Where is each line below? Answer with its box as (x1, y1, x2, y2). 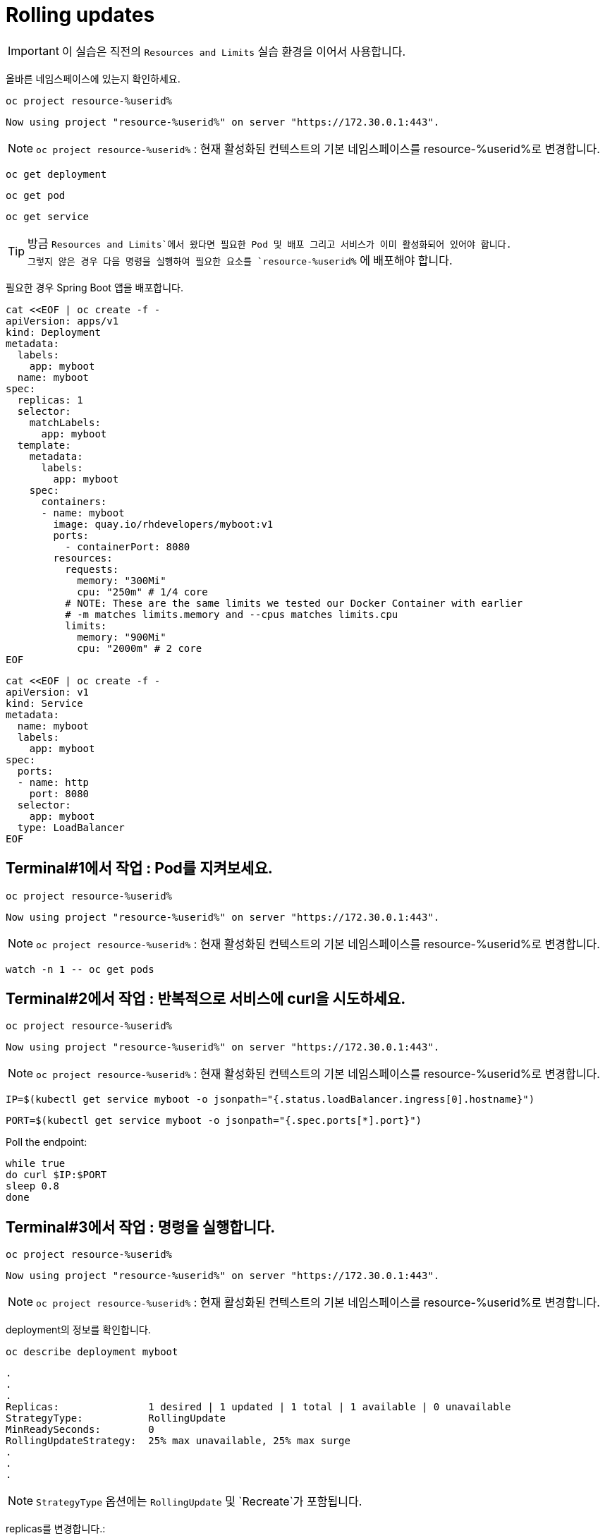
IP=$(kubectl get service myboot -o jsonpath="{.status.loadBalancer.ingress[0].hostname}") (6, 1094, 535, 1106)
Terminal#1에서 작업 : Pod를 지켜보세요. (6, 859, 273, 878)
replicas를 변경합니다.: (6, 1522, 106, 1535)
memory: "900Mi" (77, 631, 166, 643)
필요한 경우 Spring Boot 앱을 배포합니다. (6, 281, 184, 293)
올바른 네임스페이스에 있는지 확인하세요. (6, 72, 181, 85)
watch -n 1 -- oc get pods (6, 963, 154, 975)
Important (8, 43, 59, 58)
